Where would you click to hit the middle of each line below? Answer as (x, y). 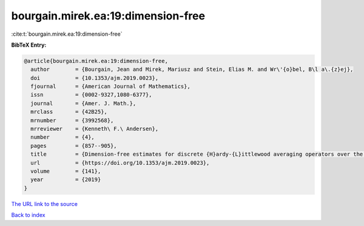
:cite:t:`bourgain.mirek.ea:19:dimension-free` (67, 34)
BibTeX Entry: (29, 45)
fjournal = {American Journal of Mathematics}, (110, 87)
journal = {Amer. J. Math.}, (83, 103)
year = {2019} (66, 180)
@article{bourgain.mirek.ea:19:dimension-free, (96, 61)
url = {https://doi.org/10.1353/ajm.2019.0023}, (120, 163)
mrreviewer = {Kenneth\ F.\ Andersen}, (95, 129)
